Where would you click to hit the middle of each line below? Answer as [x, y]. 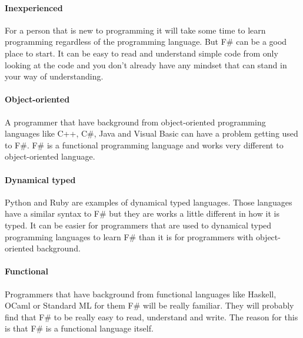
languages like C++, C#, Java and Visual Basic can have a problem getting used [151, 133]
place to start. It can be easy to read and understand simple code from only [141, 53]
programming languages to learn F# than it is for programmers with [129, 236]
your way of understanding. [54, 76]
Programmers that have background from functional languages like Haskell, [141, 294]
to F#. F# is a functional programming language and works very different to [144, 145]
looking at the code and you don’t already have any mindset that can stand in [146, 64]
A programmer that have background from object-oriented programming [135, 122]
